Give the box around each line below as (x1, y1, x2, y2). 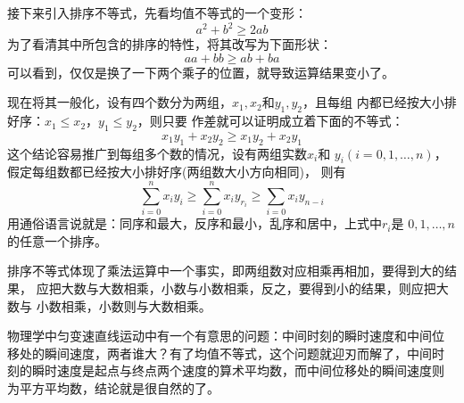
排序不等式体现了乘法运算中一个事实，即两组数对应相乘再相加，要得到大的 (7, 261, 444, 280)
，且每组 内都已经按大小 (302, 93, 444, 111)
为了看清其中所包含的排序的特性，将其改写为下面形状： (7, 35, 332, 53)
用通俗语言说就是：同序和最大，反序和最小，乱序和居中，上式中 (7, 214, 382, 233)
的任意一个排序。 (7, 231, 107, 250)
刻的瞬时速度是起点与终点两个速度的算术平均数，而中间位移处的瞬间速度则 (7, 361, 444, 380)
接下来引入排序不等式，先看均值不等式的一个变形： (7, 4, 307, 21)
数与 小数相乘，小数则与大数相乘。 (7, 296, 211, 315)
